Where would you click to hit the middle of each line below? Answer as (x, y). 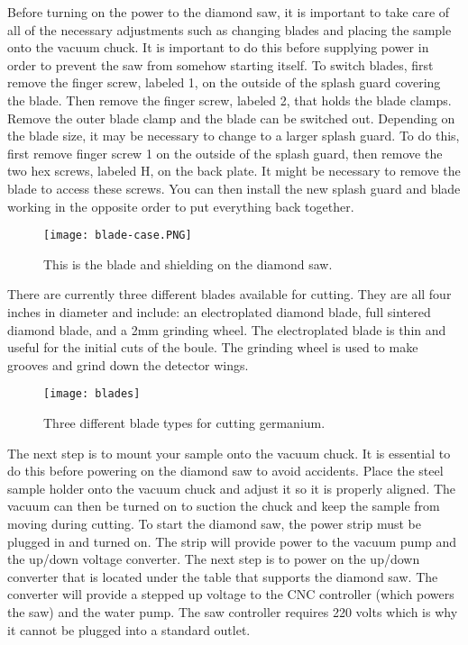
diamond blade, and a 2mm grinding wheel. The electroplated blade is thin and (227, 329)
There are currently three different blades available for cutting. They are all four (229, 294)
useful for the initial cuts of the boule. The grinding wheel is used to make (213, 347)
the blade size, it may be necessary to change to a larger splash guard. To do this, (234, 136)
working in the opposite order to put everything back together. (181, 206)
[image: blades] (92, 394)
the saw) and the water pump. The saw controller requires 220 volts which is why (233, 611)
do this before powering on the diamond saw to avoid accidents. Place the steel (225, 471)
